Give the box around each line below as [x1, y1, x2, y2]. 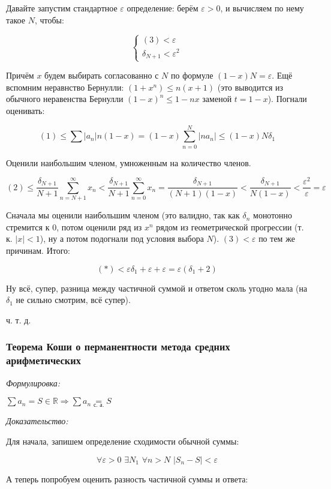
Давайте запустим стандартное [6, 2, 118, 14]
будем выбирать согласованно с [44, 69, 159, 82]
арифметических [6, 353, 81, 368]
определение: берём [127, 2, 198, 14]
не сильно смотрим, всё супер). [16, 293, 131, 306]
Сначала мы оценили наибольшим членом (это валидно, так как [6, 209, 240, 221]
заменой [202, 92, 232, 105]
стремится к [6, 220, 50, 233]
